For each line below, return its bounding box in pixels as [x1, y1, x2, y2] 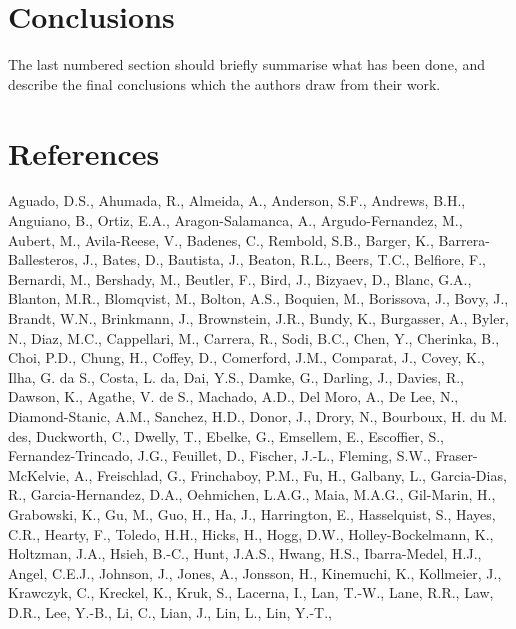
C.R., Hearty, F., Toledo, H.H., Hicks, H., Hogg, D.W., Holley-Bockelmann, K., [8, 523, 494, 544]
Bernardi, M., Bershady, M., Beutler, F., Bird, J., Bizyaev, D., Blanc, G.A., [8, 268, 472, 289]
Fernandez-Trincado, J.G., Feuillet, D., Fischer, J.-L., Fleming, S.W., [8, 445, 431, 466]
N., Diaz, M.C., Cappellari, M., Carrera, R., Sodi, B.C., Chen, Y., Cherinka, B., [8, 327, 500, 348]
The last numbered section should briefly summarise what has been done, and [8, 54, 485, 75]
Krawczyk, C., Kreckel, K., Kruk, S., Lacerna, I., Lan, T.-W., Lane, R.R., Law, [8, 582, 494, 603]
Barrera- [438, 229, 490, 250]
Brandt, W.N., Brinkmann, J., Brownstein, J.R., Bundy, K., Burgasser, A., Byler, [8, 308, 509, 328]
